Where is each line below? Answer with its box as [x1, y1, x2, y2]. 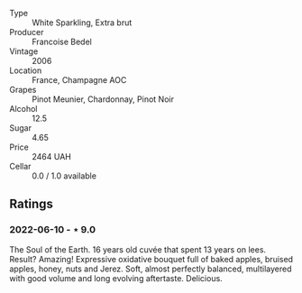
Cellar [9, 161, 32, 171]
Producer [9, 27, 44, 37]
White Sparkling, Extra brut [32, 17, 133, 28]
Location [9, 65, 42, 76]
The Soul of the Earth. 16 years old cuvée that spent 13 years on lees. [9, 243, 267, 255]
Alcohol [9, 104, 38, 114]
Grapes [9, 85, 37, 95]
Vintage [9, 46, 39, 57]
